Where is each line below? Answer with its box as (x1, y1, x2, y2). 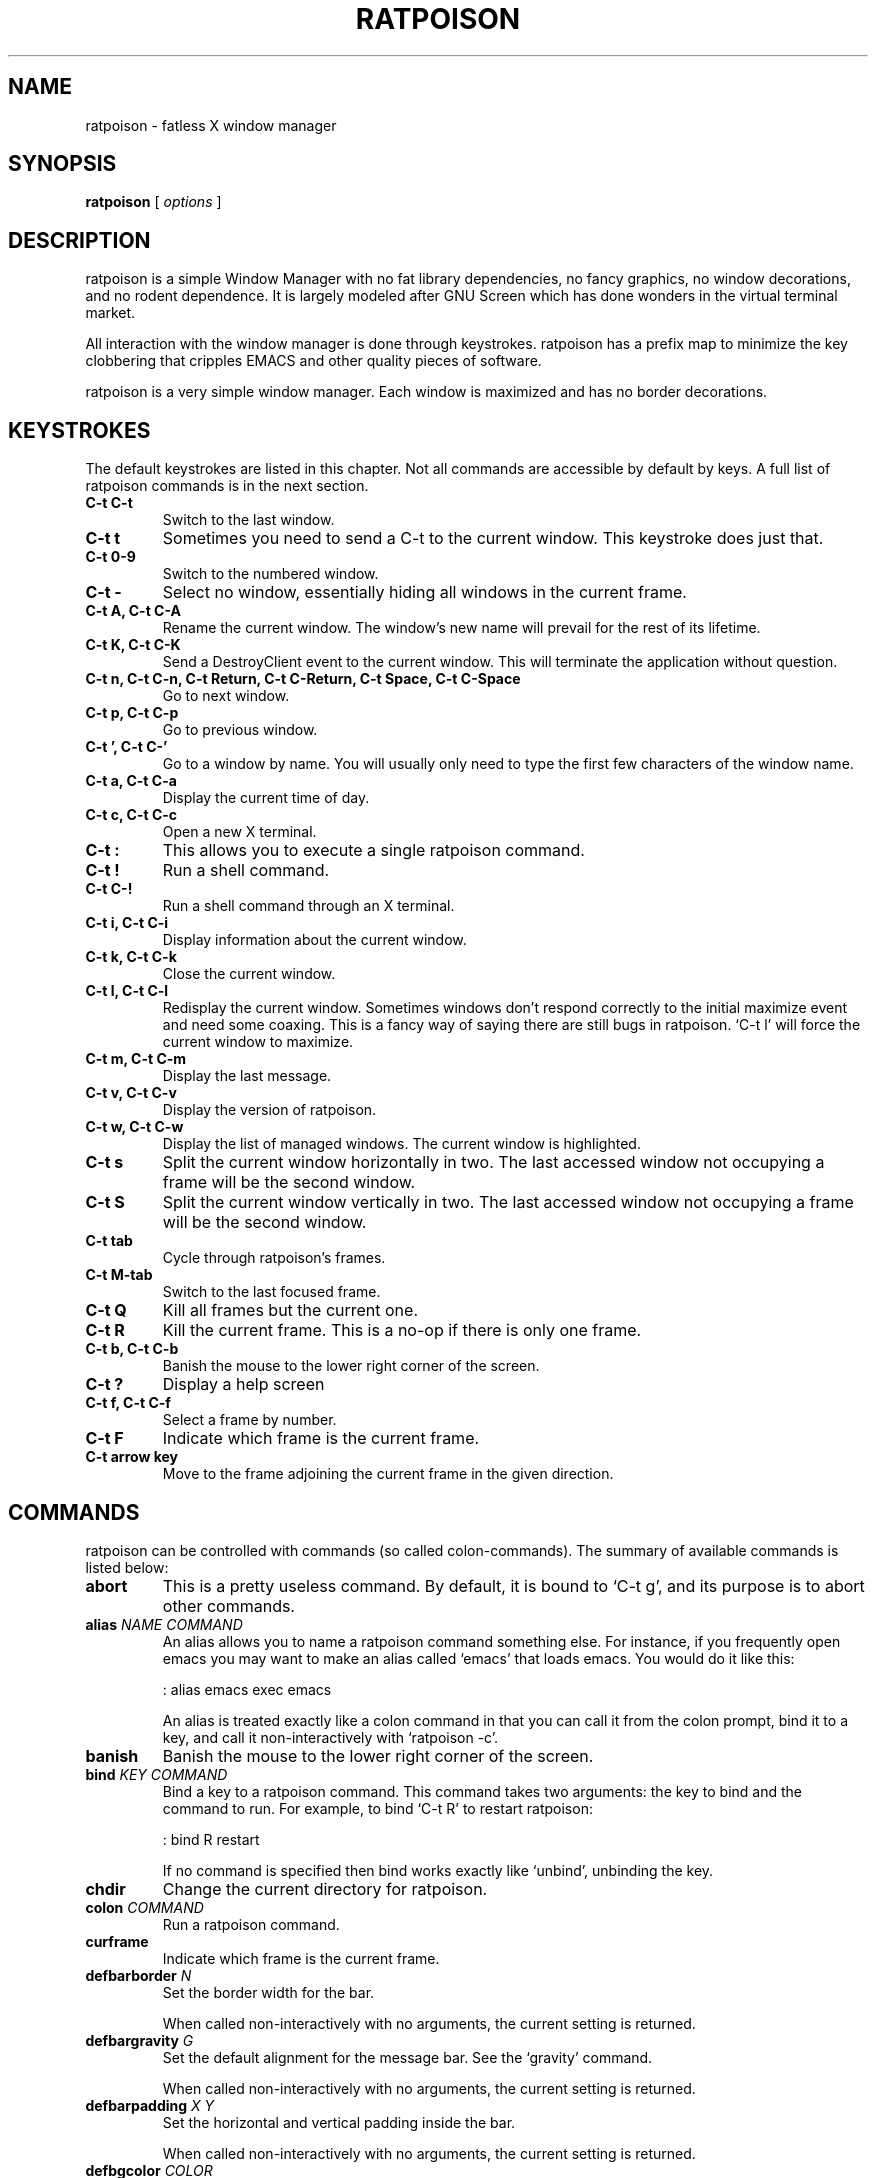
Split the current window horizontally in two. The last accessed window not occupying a (162, 1152, 825, 1173)
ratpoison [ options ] (85, 193, 222, 211)
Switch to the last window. (162, 511, 335, 529)
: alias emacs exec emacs (162, 1680, 332, 1698)
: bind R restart (162, 1830, 260, 1848)
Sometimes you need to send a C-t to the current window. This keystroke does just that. (162, 528, 824, 549)
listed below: (85, 1558, 169, 1576)
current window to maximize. (162, 1033, 354, 1051)
